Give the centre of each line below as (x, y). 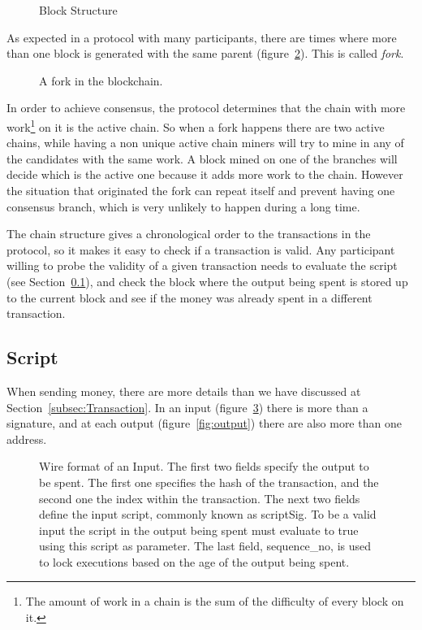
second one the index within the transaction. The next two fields (200, 498)
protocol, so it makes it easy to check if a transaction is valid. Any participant (201, 249)
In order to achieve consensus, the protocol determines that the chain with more (206, 108)
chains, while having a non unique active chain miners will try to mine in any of (205, 143)
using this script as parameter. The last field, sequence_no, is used (205, 546)
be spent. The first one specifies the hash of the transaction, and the (209, 482)
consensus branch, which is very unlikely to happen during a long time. (183, 206)
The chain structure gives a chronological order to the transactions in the (189, 234)
